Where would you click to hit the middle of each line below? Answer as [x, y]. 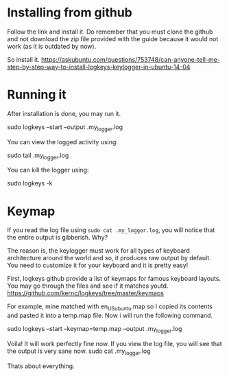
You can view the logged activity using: [63, 141]
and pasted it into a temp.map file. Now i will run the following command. [110, 316]
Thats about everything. [41, 366]
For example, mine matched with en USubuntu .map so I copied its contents [110, 307]
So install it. [23, 59]
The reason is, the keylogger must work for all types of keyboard [99, 251]
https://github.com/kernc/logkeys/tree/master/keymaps [86, 293]
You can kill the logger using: [48, 170]
